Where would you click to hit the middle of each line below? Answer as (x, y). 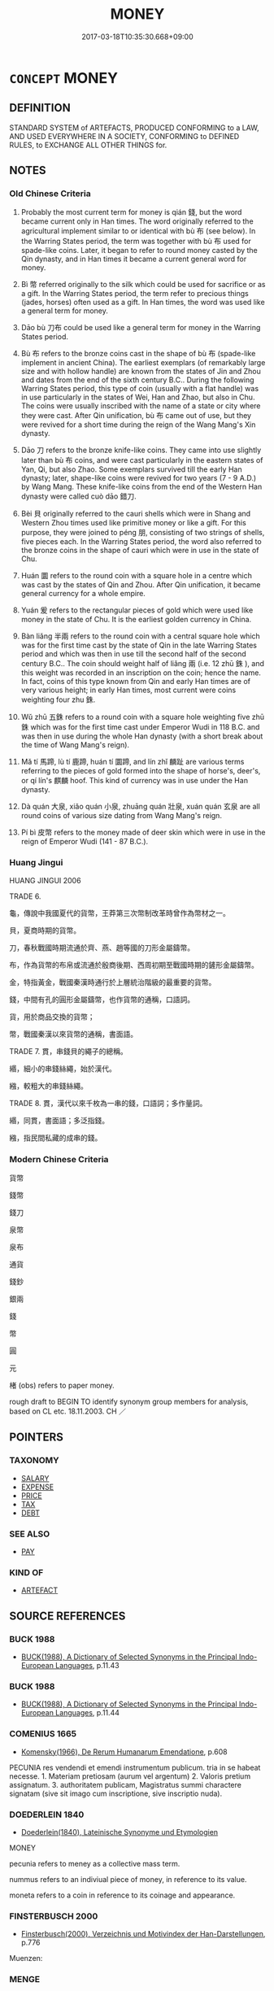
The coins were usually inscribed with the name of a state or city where (141, 406)
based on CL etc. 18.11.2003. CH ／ (68, 1411)
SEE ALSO (30, 1534)
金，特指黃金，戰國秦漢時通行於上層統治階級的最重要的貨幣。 (113, 982)
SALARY (35, 1478)
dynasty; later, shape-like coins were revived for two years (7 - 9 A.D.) (139, 478)
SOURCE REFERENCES (67, 1616)
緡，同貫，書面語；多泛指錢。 (59, 1120)
